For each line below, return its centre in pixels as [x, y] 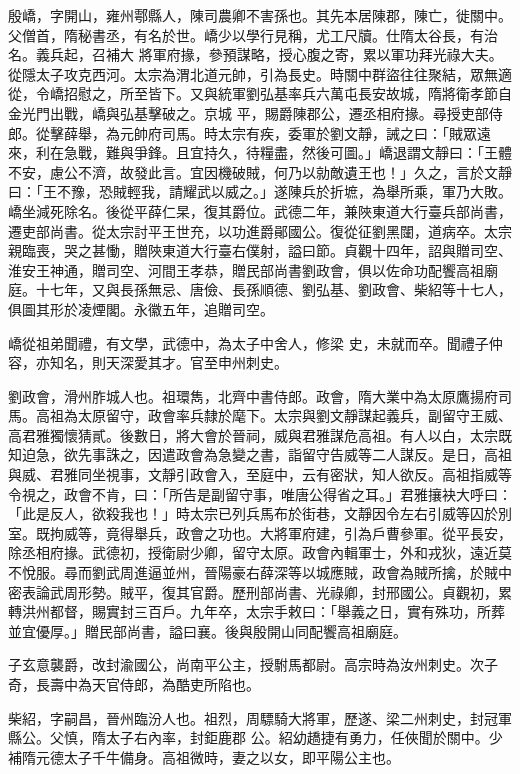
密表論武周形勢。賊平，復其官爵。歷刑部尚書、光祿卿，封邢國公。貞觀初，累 [260, 591]
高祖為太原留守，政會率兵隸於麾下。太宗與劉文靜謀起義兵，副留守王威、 [273, 415]
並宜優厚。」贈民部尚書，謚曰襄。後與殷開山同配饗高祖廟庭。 [207, 630]
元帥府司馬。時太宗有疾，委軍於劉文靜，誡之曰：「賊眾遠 [305, 132]
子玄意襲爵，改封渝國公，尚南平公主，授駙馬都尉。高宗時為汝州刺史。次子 [253, 664]
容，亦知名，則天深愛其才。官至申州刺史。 [148, 362]
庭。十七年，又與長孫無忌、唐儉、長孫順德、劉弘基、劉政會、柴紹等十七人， [260, 289]
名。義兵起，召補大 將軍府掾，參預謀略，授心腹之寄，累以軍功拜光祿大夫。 [255, 54]
